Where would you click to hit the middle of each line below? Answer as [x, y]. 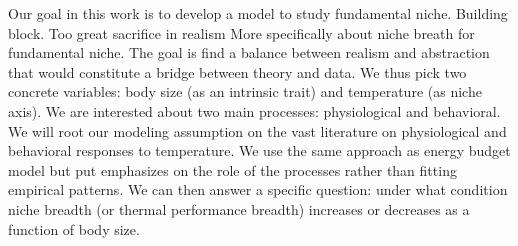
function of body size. [74, 228]
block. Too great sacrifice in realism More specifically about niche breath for [241, 32]
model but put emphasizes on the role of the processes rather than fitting [232, 169]
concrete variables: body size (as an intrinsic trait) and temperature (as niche [245, 91]
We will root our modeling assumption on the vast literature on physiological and [257, 130]
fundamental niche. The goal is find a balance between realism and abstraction [249, 52]
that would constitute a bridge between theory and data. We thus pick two [237, 71]
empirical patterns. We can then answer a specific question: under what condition [258, 189]
